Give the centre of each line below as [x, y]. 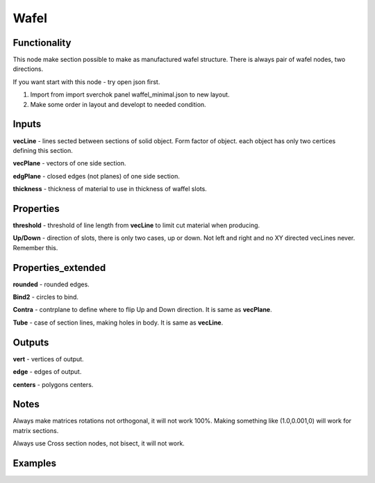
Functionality [42, 43]
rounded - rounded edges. [51, 284]
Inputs [27, 124]
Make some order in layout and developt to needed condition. [118, 104]
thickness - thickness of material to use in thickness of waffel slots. [110, 189]
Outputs [31, 342]
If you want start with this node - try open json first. [86, 82]
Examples [35, 463]
